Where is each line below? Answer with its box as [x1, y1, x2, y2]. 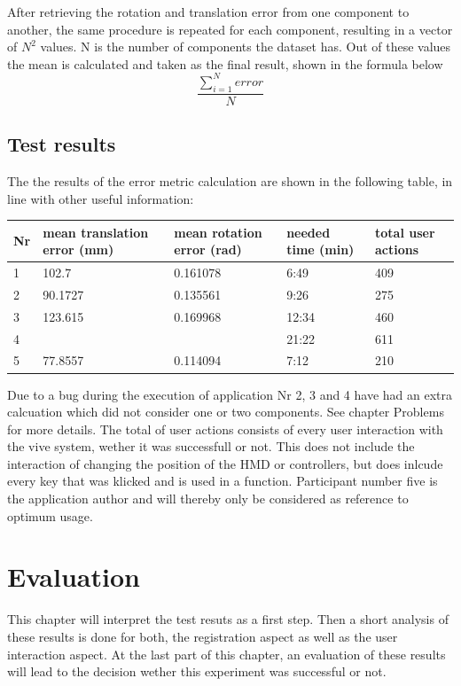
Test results [7, 130, 116, 158]
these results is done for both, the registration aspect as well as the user [7, 627, 398, 645]
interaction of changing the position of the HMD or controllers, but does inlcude [7, 454, 443, 472]
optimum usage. [7, 506, 93, 525]
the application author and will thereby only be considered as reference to [7, 489, 409, 508]
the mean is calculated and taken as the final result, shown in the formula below [7, 54, 443, 73]
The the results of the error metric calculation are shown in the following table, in [7, 171, 453, 190]
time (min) [286, 240, 355, 259]
